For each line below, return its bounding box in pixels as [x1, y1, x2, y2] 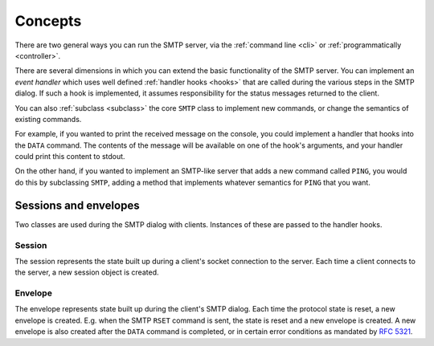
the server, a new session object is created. [14, 267, 159, 277]
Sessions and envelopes [14, 198, 140, 212]
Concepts [14, 12, 82, 30]
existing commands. [14, 114, 82, 124]
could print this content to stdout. [14, 152, 125, 161]
